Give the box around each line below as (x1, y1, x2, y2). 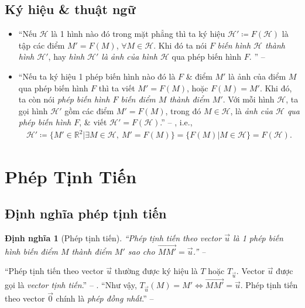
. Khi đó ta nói (153, 39, 207, 51)
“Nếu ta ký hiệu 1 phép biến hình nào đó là (18, 70, 176, 82)
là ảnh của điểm (228, 70, 286, 82)
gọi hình (18, 104, 48, 117)
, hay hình (48, 50, 85, 63)
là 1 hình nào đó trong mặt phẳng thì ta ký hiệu (51, 28, 225, 40)
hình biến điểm (5, 245, 58, 257)
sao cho (128, 245, 155, 257)
